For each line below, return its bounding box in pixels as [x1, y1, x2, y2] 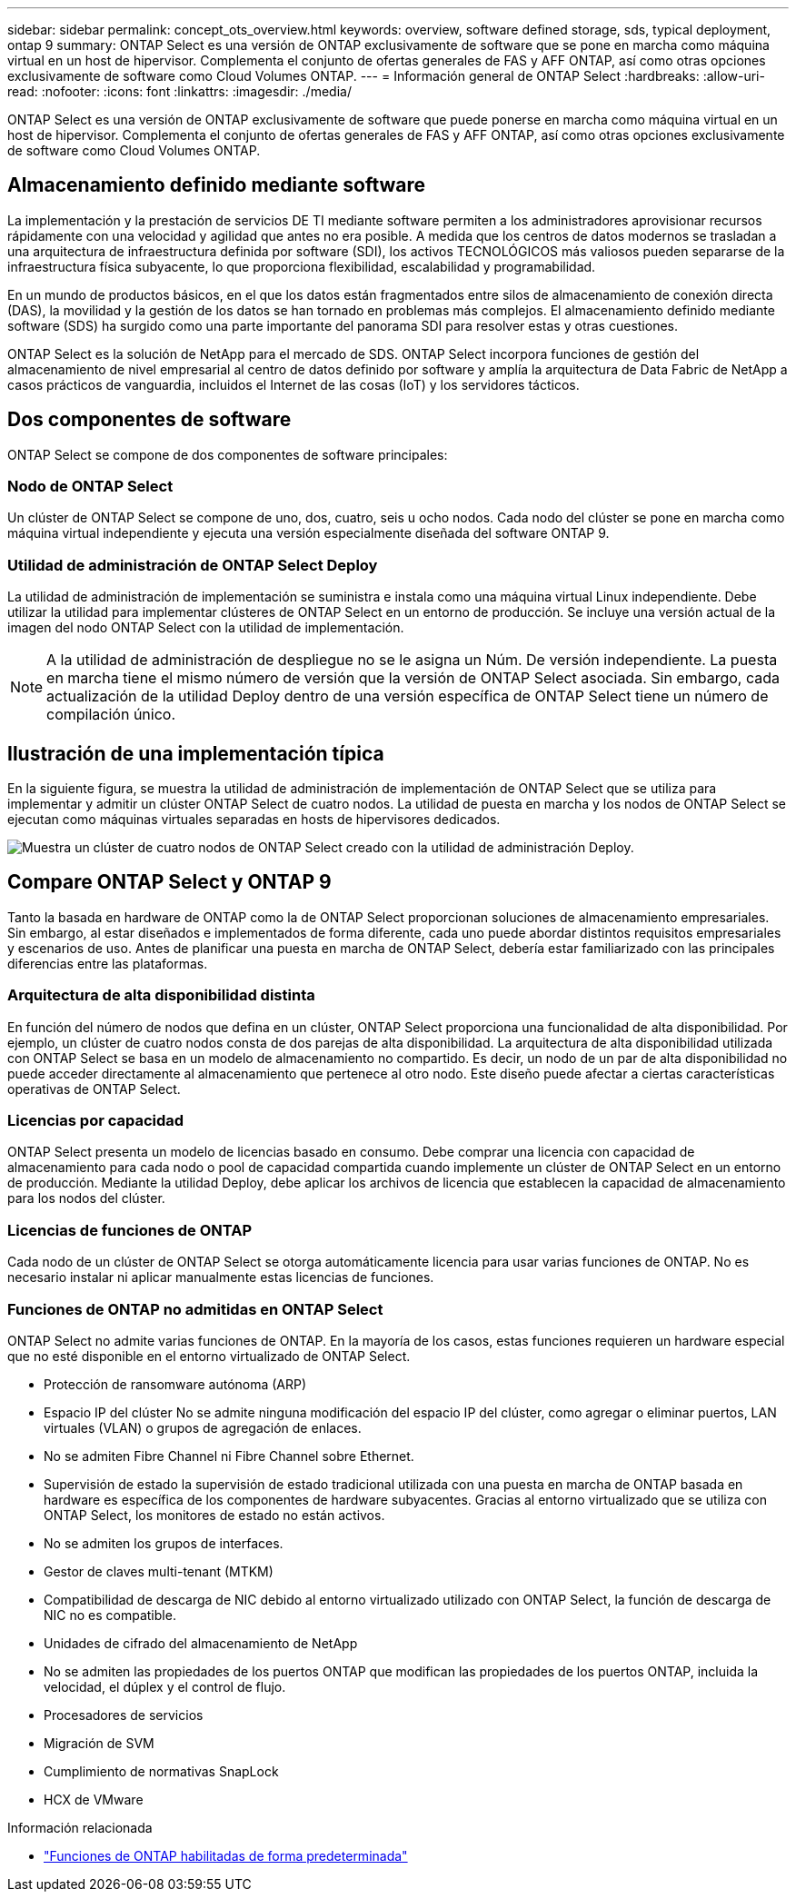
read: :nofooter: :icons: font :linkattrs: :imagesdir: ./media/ [7, 84, 352, 99]
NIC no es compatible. [44, 1606, 176, 1623]
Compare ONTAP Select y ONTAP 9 [7, 870, 332, 894]
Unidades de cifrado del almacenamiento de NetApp [44, 1635, 358, 1651]
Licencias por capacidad [7, 1111, 184, 1129]
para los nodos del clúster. [7, 1190, 165, 1207]
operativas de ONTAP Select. [7, 1080, 181, 1097]
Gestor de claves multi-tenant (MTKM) [44, 1563, 274, 1579]
